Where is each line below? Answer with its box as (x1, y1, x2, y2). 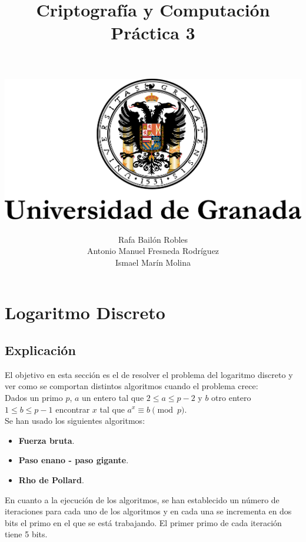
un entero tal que (82, 391, 144, 403)
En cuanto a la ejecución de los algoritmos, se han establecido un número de (5, 493, 280, 506)
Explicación (5, 340, 76, 359)
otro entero (211, 391, 251, 403)
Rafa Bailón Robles (118, 233, 188, 245)
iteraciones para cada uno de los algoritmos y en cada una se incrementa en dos (5, 505, 292, 517)
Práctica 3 (111, 21, 195, 45)
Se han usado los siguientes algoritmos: (5, 414, 145, 427)
